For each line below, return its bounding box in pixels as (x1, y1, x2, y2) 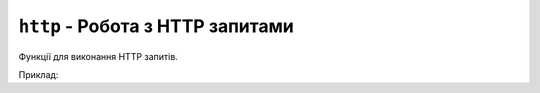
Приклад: (18, 68, 59, 80)
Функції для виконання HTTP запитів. (18, 50, 179, 62)
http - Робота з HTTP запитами (18, 15, 294, 37)
